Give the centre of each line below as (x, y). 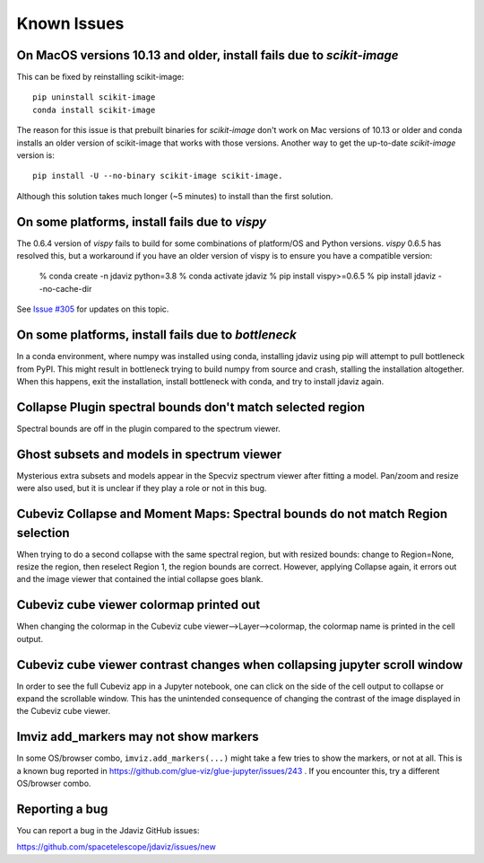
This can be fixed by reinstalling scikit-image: (100, 77)
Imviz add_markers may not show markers (138, 737)
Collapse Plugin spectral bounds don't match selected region (191, 407)
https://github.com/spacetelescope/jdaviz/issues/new (117, 847)
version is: (36, 155)
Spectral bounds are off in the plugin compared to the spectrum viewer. (149, 428)
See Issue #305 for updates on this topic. (93, 309)
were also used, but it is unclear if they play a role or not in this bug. (142, 489)
